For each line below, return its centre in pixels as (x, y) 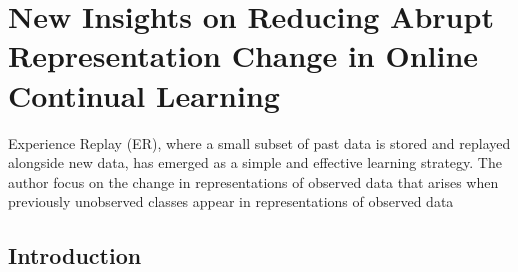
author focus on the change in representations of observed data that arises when (253, 181)
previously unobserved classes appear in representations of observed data (231, 201)
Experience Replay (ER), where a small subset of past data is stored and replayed (259, 142)
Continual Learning (144, 94)
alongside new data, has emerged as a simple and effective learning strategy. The (255, 162)
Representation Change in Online (243, 55)
